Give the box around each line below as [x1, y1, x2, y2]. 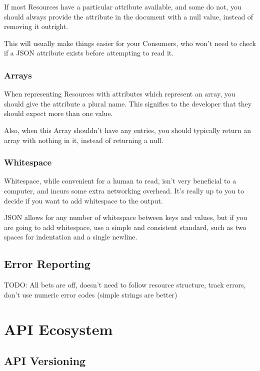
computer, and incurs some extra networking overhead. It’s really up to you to [4, 185, 244, 195]
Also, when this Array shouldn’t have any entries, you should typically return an [4, 124, 251, 135]
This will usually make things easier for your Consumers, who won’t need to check [4, 37, 256, 48]
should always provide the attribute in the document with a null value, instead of [4, 11, 253, 21]
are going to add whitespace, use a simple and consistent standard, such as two [4, 221, 246, 232]
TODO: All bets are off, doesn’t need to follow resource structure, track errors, [4, 279, 246, 290]
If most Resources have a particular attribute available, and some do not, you [4, 1, 241, 11]
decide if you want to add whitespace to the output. [4, 195, 163, 205]
